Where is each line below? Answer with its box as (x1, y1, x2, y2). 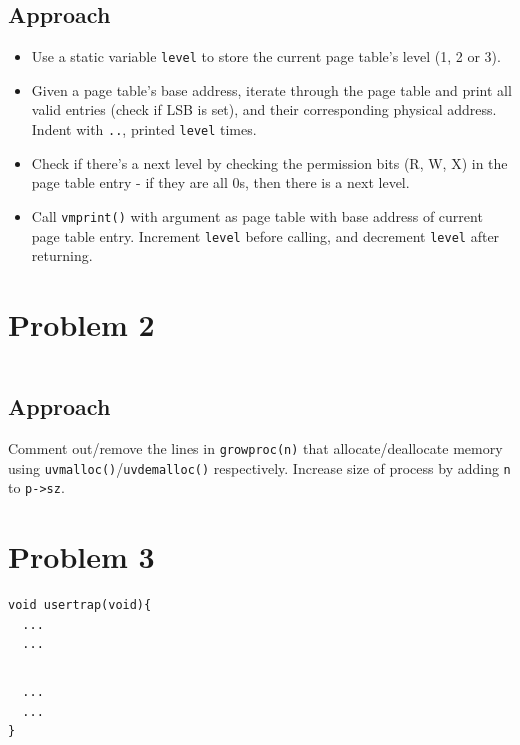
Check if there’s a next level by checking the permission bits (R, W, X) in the (31, 152, 508, 173)
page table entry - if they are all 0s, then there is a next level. (31, 172, 410, 193)
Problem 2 (8, 303, 155, 344)
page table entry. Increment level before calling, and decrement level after (31, 225, 500, 246)
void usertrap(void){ (8, 598, 152, 613)
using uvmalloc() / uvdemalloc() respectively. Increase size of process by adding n (8, 457, 511, 478)
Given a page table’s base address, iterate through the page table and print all (31, 79, 512, 100)
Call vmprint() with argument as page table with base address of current (31, 205, 483, 226)
